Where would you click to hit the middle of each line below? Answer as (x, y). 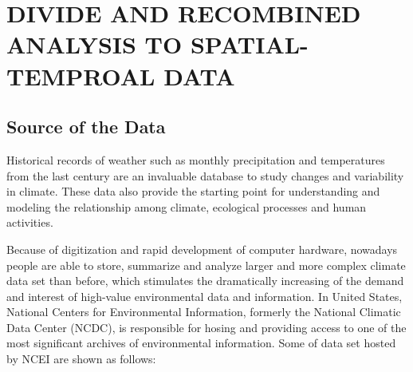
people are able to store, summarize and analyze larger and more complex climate (206, 265)
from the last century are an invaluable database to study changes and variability (205, 175)
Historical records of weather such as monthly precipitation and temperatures (196, 159)
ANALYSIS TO (94, 44)
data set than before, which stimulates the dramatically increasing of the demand (205, 281)
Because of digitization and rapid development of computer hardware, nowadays (202, 249)
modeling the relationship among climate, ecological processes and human (187, 206)
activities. (30, 222)
